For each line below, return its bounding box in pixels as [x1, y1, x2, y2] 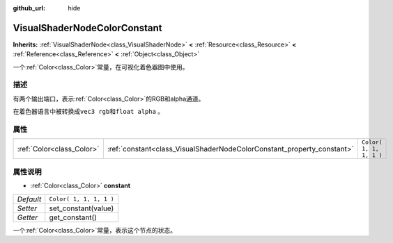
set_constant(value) [49, 203, 114, 213]
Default [17, 194, 42, 204]
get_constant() [49, 212, 98, 222]
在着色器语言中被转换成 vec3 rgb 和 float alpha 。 [13, 108, 164, 116]
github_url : [13, 4, 45, 12]
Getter [17, 212, 38, 222]
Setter [17, 203, 38, 213]
